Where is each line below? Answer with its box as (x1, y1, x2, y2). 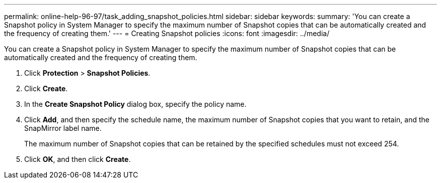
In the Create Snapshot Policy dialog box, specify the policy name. (24, 100, 247, 108)
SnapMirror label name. (24, 124, 102, 132)
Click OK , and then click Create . (24, 155, 131, 163)
